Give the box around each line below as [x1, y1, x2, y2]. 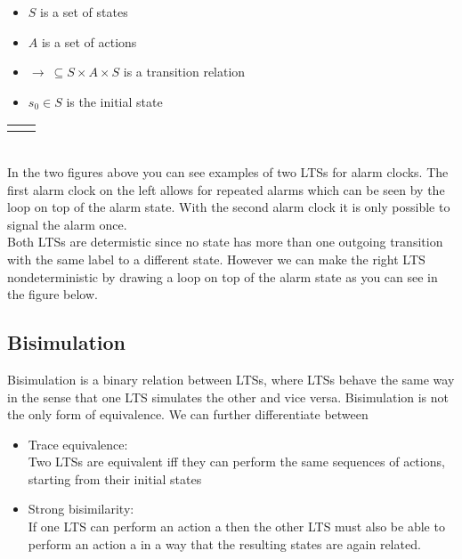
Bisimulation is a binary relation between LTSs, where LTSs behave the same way [7, 369, 455, 388]
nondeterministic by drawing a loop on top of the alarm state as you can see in [7, 267, 438, 286]
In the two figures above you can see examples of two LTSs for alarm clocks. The [7, 162, 449, 181]
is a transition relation [123, 62, 246, 81]
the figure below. [7, 285, 98, 304]
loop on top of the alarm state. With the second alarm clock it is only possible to [7, 198, 450, 216]
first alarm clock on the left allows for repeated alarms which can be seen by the [7, 180, 445, 198]
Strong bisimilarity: [28, 499, 134, 518]
